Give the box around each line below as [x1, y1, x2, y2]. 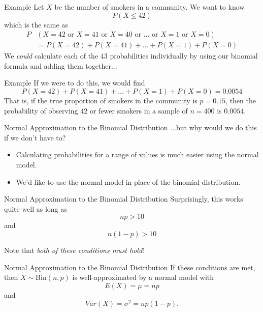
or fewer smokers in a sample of [89, 105, 188, 116]
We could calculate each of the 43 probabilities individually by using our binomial [4, 50, 258, 61]
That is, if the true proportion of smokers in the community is [4, 95, 198, 106]
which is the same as [4, 19, 68, 30]
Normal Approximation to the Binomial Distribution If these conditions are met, [4, 262, 255, 272]
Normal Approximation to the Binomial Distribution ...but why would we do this [4, 122, 257, 133]
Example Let [4, 2, 44, 12]
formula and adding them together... [4, 60, 117, 71]
